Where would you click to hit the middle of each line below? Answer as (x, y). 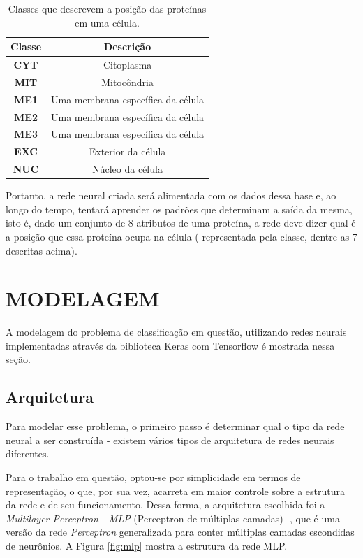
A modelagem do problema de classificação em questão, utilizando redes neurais (176, 332)
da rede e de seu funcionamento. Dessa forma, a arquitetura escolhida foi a (165, 505)
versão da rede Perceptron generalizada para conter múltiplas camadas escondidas (180, 532)
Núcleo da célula (127, 169)
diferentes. (28, 453)
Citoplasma (127, 65)
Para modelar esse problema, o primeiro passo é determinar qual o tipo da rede (175, 426)
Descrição (127, 46)
